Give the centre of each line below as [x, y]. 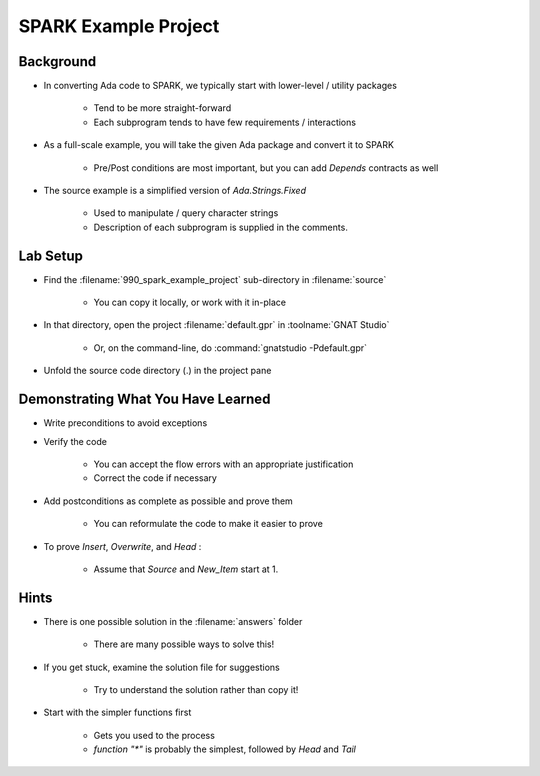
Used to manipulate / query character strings [186, 213]
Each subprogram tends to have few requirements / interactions [225, 122]
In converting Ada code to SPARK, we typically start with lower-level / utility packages [220, 86]
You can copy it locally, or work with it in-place [190, 302]
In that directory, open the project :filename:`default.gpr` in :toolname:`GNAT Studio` [216, 325]
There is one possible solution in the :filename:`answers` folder [173, 621]
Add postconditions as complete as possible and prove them [168, 501]
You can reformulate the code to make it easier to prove [208, 524]
